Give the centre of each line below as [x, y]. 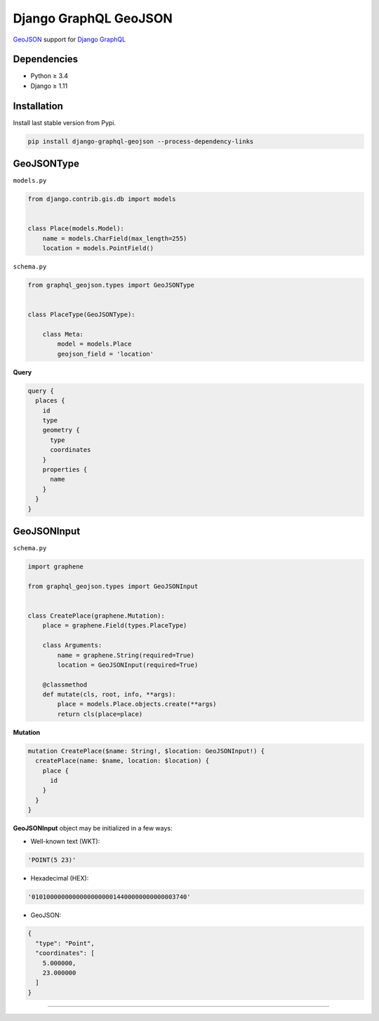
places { [50, 401]
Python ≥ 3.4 [49, 76]
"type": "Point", [65, 943]
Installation [38, 106]
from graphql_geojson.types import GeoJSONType [111, 285]
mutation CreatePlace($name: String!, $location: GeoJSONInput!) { [146, 751]
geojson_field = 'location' [106, 354]
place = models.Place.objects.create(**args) [137, 704]
